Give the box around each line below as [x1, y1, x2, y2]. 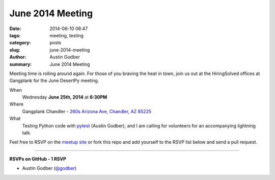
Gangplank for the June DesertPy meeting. [9, 78, 99, 84]
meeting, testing [49, 32, 84, 38]
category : [9, 40, 31, 46]
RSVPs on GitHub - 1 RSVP [9, 156, 66, 162]
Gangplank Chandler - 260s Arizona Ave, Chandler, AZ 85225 [22, 108, 152, 114]
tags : [9, 32, 21, 38]
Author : [9, 54, 26, 60]
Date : [9, 25, 21, 32]
